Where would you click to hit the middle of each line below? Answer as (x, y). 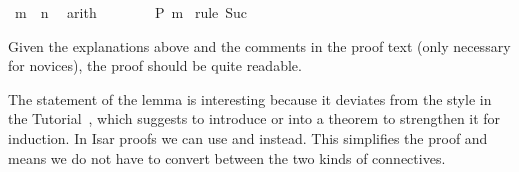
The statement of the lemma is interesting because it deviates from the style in (250, 98)
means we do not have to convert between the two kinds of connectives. (227, 157)
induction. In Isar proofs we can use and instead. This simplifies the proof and (248, 137)
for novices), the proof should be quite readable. (155, 65)
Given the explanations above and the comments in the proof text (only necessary (259, 45)
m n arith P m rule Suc (131, 12)
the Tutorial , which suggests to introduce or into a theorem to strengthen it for (254, 118)
